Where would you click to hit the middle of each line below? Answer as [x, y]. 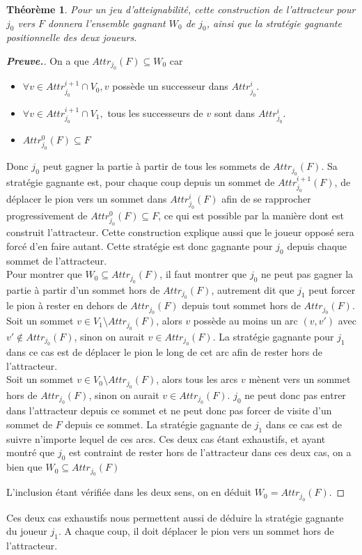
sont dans [234, 112]
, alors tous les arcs [197, 379]
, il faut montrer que [203, 274]
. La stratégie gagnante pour [273, 336]
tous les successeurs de [155, 112]
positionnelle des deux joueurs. [72, 37]
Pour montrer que [44, 274]
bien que [24, 467]
